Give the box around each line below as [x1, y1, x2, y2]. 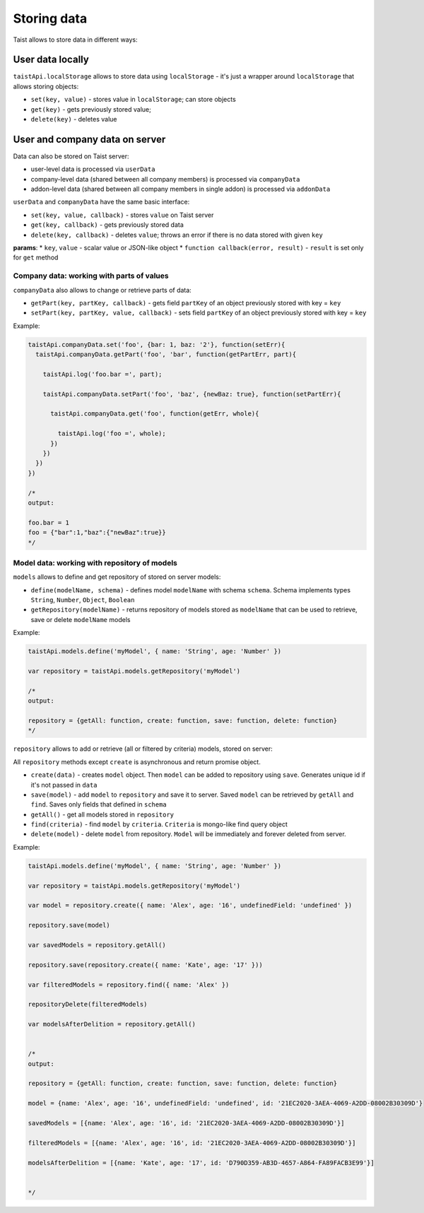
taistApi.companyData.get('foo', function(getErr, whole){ [50, 410, 259, 418]
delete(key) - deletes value [30, 115, 117, 124]
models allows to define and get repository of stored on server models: [13, 573, 221, 581]
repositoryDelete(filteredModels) [28, 1000, 148, 1009]
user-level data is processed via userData [30, 165, 155, 173]
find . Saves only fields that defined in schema [30, 800, 167, 809]
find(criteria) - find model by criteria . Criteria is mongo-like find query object [30, 820, 288, 828]
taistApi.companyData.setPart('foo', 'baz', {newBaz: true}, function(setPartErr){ [42, 389, 341, 398]
